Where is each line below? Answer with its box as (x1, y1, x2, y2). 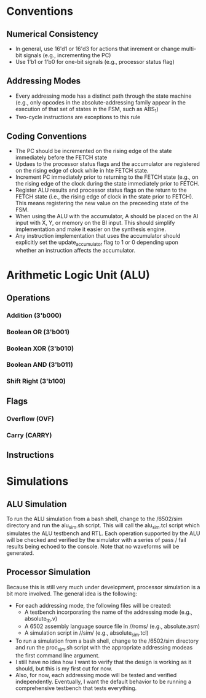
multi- (181, 45, 197, 52)
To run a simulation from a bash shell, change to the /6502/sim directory (15, 637, 199, 645)
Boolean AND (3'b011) (6, 361, 74, 369)
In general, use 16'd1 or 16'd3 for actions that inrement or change (15, 45, 180, 52)
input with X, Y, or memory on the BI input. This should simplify (15, 219, 175, 227)
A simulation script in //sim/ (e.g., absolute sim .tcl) (24, 629, 149, 638)
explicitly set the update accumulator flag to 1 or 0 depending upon (15, 238, 178, 248)
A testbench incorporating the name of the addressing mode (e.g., (24, 608, 192, 616)
